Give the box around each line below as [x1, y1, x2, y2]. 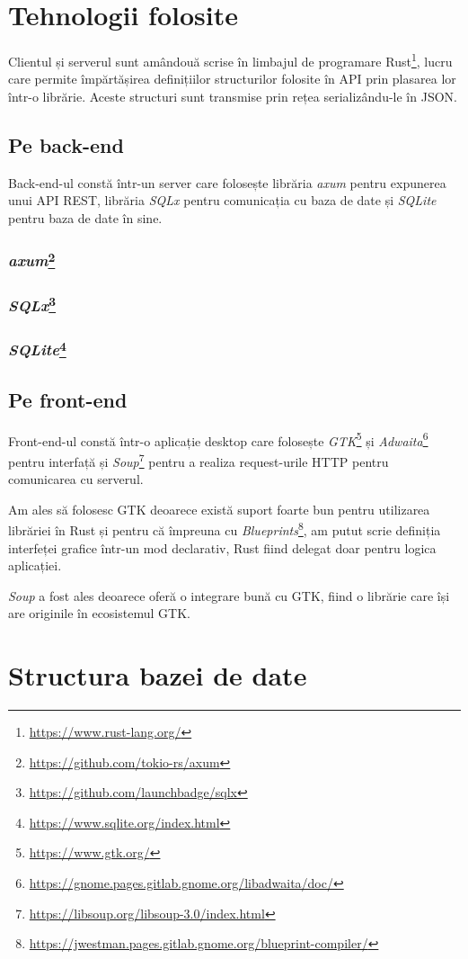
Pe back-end [8, 130, 124, 158]
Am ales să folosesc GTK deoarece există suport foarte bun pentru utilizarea [8, 499, 430, 518]
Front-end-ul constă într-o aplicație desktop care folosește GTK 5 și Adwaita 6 [8, 428, 428, 450]
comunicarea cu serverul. [8, 470, 144, 488]
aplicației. [8, 556, 62, 575]
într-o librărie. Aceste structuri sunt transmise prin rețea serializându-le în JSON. [8, 86, 457, 105]
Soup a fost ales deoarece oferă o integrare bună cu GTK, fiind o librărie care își [8, 586, 450, 605]
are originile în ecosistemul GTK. [8, 604, 190, 623]
